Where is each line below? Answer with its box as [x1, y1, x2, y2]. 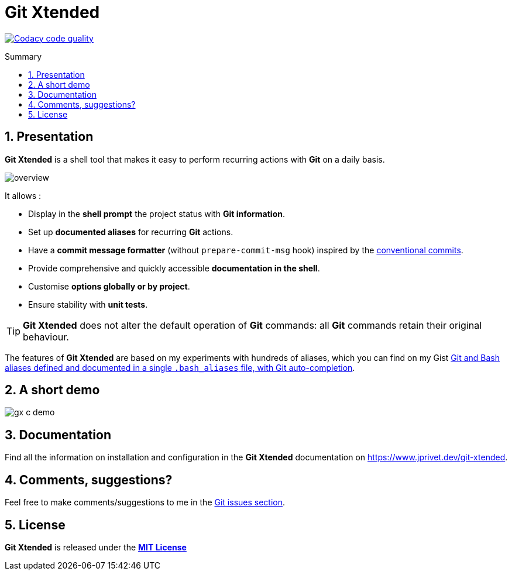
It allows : [5, 190, 42, 201]
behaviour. [23, 330, 69, 343]
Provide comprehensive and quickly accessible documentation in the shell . [28, 263, 320, 273]
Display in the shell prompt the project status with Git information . [28, 208, 285, 219]
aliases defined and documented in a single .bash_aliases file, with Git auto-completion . [5, 362, 355, 373]
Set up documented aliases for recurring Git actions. [28, 226, 233, 237]
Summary [5, 51, 42, 61]
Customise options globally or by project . [28, 281, 190, 291]
